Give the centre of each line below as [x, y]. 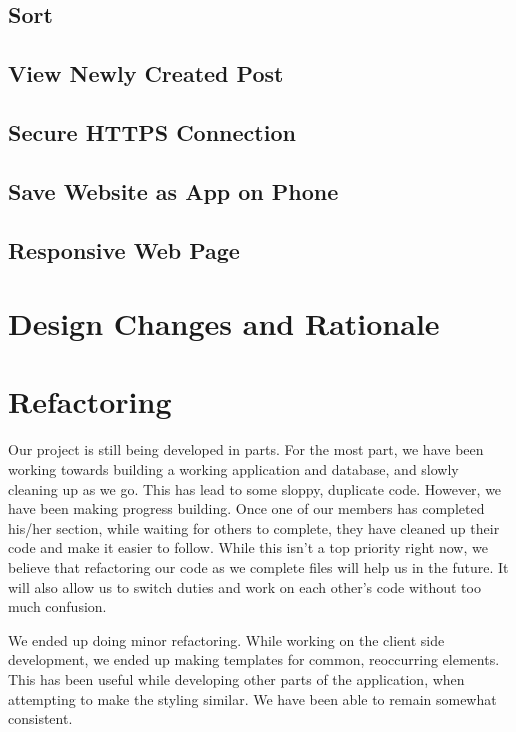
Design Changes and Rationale [224, 323]
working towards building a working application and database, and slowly [233, 469]
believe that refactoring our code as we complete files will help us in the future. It [258, 566]
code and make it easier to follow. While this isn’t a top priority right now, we [248, 547]
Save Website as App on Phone [173, 190]
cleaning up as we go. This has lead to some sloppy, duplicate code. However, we [255, 488]
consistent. [40, 718]
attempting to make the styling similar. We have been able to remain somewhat [252, 698]
